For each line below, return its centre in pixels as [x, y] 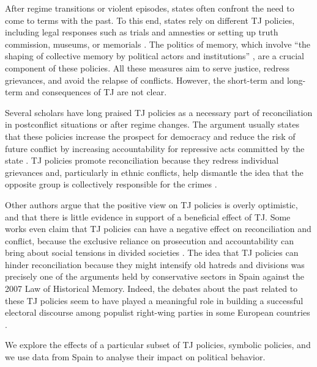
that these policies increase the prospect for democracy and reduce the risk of [150, 136]
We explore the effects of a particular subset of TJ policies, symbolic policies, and [158, 345]
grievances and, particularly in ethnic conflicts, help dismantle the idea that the [154, 172]
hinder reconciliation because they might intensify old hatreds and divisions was [155, 264]
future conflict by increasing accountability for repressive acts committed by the [155, 148]
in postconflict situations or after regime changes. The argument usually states [152, 124]
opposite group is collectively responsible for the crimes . [111, 184]
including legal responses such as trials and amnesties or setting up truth [142, 32]
